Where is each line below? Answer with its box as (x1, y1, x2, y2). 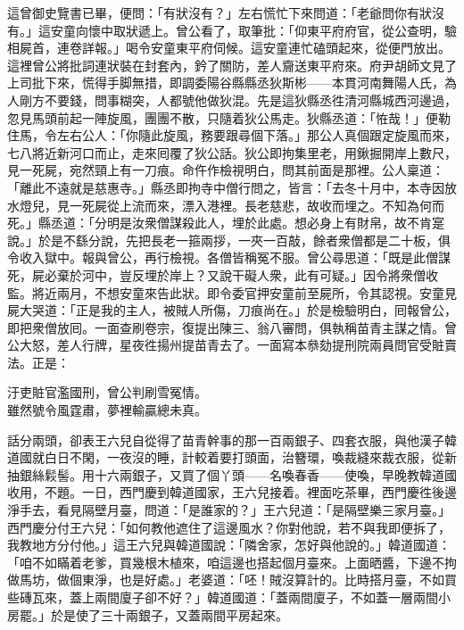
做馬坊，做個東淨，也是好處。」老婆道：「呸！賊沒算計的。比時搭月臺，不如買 (7, 570, 457, 589)
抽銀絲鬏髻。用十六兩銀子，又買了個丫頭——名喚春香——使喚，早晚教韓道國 (7, 465, 457, 484)
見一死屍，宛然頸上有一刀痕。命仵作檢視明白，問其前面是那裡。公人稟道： (7, 161, 444, 179)
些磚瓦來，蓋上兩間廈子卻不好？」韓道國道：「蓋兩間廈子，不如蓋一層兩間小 (7, 588, 451, 606)
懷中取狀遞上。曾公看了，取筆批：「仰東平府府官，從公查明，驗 (87, 21, 457, 39)
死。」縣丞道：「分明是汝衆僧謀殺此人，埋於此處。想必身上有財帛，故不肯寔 (7, 213, 444, 232)
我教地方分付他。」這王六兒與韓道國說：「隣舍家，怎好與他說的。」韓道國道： (7, 535, 451, 554)
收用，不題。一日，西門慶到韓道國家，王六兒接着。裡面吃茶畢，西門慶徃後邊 (7, 483, 457, 502)
